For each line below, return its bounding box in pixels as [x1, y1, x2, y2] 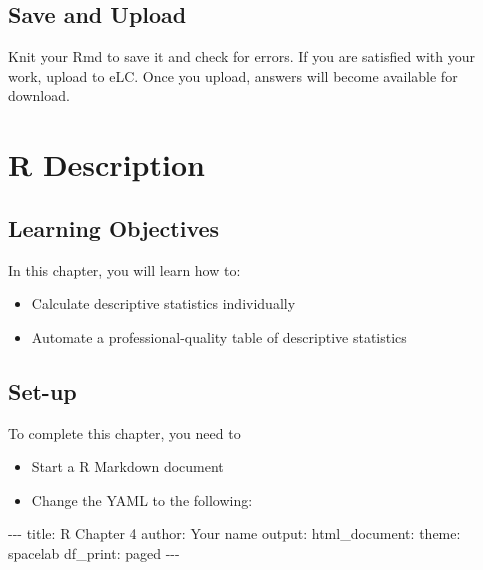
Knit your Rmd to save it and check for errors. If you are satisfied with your [8, 46, 476, 67]
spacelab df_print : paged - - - [8, 542, 180, 563]
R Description [8, 144, 205, 185]
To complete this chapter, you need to [8, 422, 241, 443]
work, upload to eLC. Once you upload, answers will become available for [8, 65, 458, 86]
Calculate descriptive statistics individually [31, 293, 296, 314]
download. [8, 85, 70, 106]
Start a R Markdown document [31, 456, 224, 477]
